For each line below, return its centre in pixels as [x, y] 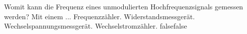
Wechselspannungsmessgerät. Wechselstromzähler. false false [96, 26]
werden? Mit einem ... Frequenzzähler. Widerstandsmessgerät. [100, 16]
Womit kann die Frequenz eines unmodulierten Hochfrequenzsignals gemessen [124, 6]
